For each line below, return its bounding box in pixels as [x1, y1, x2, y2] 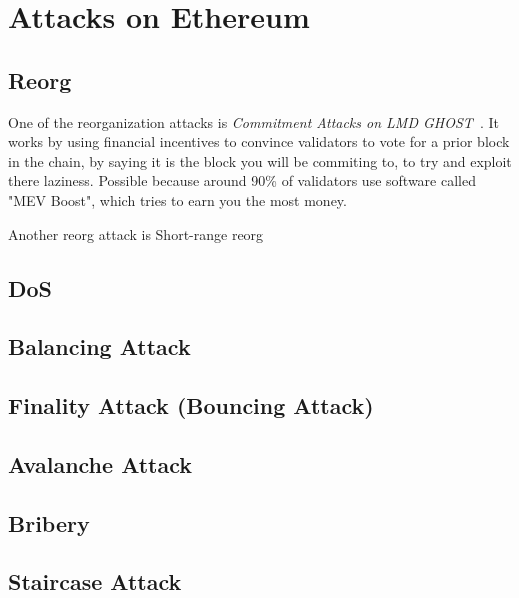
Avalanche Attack [8, 448, 193, 479]
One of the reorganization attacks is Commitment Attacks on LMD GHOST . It [8, 111, 499, 132]
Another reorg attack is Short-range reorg [8, 223, 264, 244]
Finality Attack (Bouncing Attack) [8, 390, 374, 421]
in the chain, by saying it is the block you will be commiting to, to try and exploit [8, 150, 512, 171]
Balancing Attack [8, 331, 191, 362]
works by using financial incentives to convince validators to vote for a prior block [8, 131, 510, 152]
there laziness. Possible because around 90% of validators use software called [8, 170, 476, 191]
